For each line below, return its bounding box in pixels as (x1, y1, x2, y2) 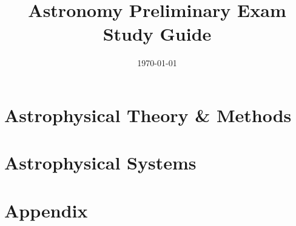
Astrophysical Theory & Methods (4, 102, 292, 127)
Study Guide (103, 21, 212, 46)
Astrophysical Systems (4, 150, 197, 175)
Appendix (4, 197, 88, 222)
